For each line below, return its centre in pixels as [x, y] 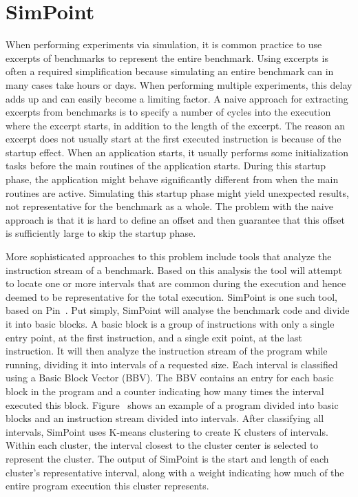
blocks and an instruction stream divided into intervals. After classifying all [165, 418]
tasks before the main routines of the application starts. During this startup [166, 166]
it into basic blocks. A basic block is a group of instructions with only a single [170, 324]
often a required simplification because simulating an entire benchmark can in [170, 71]
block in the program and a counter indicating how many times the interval [165, 391]
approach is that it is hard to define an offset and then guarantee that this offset [175, 219]
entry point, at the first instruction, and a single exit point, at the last [154, 337]
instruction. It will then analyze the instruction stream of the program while [167, 351]
